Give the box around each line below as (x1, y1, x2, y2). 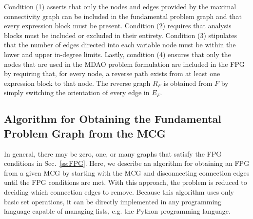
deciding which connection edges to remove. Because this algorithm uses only (4, 186, 234, 197)
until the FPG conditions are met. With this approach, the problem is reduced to (4, 177, 247, 187)
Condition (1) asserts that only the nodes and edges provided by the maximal (4, 1, 236, 11)
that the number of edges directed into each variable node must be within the (4, 40, 236, 50)
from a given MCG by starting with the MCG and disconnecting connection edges (4, 167, 250, 178)
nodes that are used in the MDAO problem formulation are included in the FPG (4, 59, 245, 69)
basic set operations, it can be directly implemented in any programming (4, 196, 222, 206)
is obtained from (163, 78, 213, 88)
